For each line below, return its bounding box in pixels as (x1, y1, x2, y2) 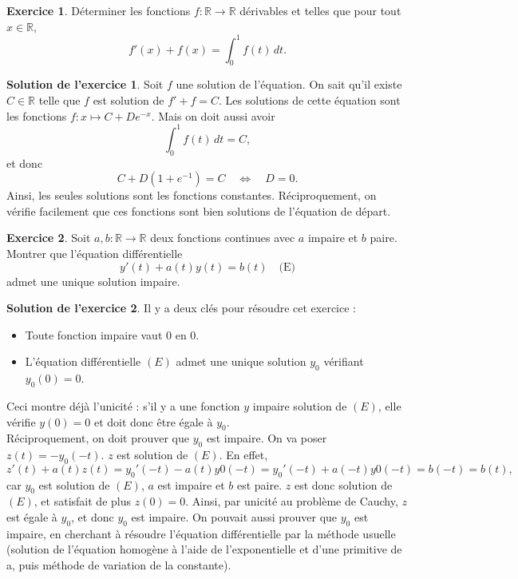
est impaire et (157, 476, 225, 493)
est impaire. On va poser (206, 430, 327, 446)
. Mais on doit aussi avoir (151, 107, 275, 124)
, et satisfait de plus (34, 493, 131, 510)
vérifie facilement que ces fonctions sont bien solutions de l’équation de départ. (6, 202, 391, 219)
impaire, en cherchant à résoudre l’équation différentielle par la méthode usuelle (6, 525, 396, 541)
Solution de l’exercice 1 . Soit (6, 76, 164, 93)
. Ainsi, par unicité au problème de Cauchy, (185, 493, 398, 510)
